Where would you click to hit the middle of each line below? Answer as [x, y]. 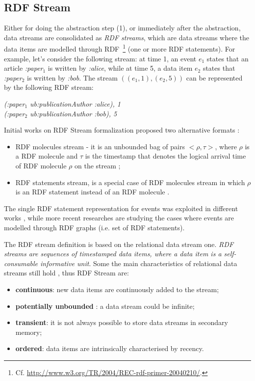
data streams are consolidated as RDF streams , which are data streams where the [127, 37]
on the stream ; [98, 165]
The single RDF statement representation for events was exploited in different [121, 208]
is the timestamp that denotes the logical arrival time [166, 156]
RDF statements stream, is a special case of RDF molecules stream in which [130, 182]
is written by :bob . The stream [72, 77]
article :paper [24, 68]
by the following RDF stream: [49, 87]
